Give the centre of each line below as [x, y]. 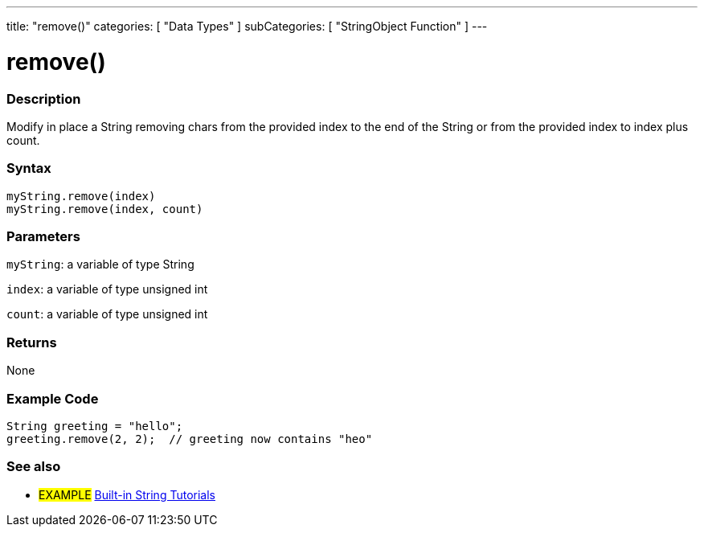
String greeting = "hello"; [95, 426]
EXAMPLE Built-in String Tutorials [127, 494]
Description [44, 98]
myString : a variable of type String [100, 264]
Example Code [53, 398]
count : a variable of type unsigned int [107, 314]
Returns [32, 342]
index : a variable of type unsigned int [107, 289]
